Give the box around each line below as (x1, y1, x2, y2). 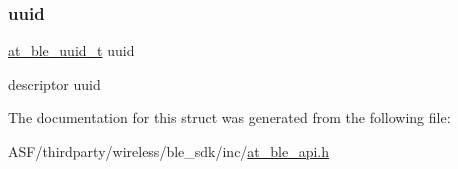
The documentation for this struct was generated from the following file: (8, 107, 451, 128)
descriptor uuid (8, 73, 101, 94)
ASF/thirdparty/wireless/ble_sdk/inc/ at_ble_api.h (8, 141, 330, 161)
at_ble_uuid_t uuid (8, 40, 135, 61)
